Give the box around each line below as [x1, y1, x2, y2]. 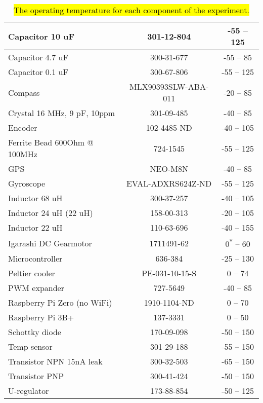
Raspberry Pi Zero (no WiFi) [8, 297, 112, 309]
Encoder [8, 122, 37, 133]
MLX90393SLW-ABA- [129, 81, 209, 92]
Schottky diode [8, 326, 61, 338]
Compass [8, 86, 40, 98]
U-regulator [8, 385, 49, 397]
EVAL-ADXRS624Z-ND [126, 177, 212, 189]
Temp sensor [8, 341, 53, 353]
